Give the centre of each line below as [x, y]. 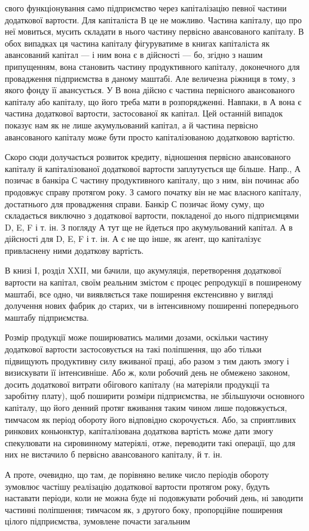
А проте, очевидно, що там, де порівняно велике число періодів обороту [137, 474]
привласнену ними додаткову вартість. [74, 250]
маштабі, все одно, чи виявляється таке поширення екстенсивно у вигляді [139, 294]
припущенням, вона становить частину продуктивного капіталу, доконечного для [152, 66]
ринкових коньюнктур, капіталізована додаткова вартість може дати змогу [139, 431]
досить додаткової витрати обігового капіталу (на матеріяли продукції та [137, 384]
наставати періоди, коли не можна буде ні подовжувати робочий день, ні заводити [154, 498]
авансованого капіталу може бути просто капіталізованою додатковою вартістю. [150, 136]
